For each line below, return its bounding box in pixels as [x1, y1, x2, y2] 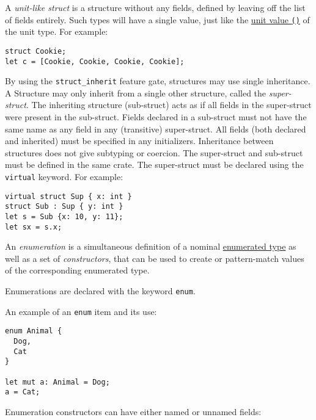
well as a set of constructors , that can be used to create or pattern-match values [5, 252, 304, 264]
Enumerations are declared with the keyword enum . [5, 284, 196, 297]
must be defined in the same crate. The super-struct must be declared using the [5, 158, 304, 171]
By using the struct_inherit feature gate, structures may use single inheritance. [5, 74, 310, 87]
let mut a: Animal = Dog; [5, 377, 110, 386]
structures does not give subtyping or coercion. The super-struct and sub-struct [5, 146, 303, 159]
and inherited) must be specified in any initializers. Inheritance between [5, 134, 274, 147]
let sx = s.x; [5, 222, 62, 231]
